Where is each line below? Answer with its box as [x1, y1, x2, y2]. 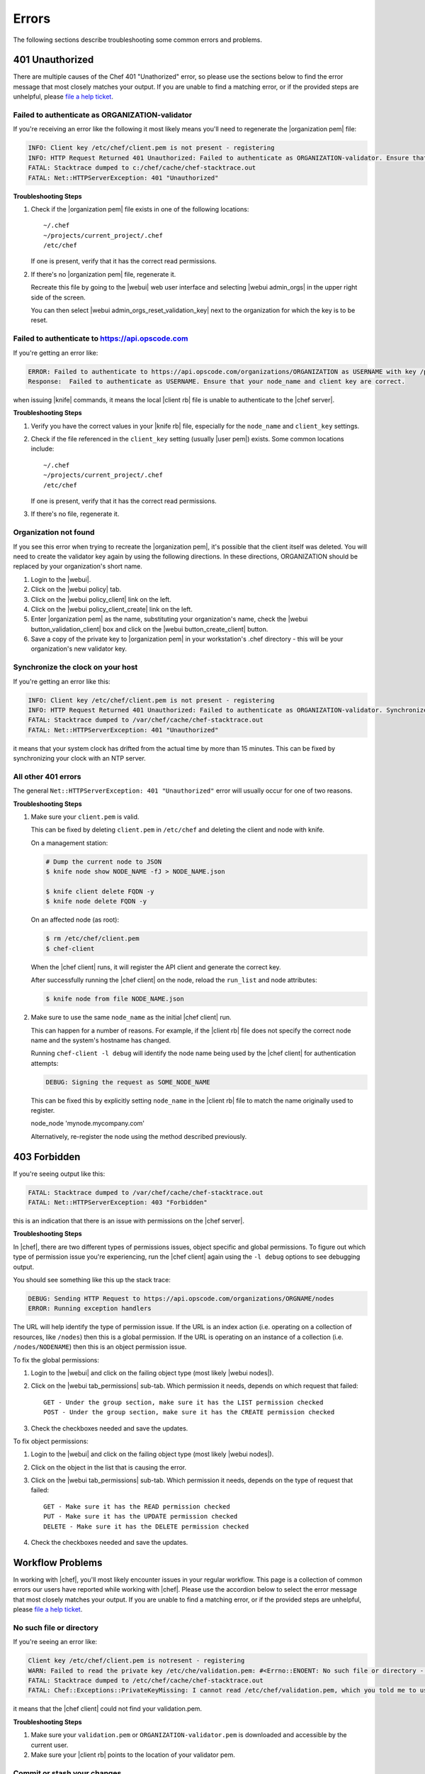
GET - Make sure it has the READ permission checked [43, 1502, 230, 1511]
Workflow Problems [13, 1556, 103, 1568]
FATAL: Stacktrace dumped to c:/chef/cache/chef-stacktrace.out [28, 164, 256, 172]
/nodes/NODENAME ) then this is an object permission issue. [13, 1343, 187, 1351]
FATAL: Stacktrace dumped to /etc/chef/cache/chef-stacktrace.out [28, 1677, 263, 1685]
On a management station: [30, 838, 108, 847]
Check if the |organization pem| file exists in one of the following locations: [30, 204, 249, 213]
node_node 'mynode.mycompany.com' [30, 1119, 145, 1128]
